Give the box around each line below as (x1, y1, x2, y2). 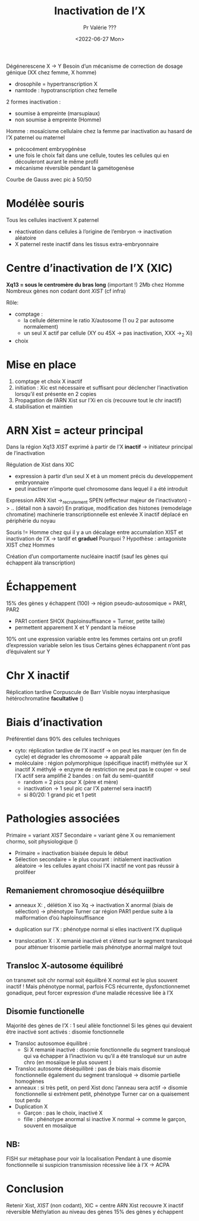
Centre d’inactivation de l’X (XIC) (6, 262, 173, 275)
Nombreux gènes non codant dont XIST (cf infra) (6, 287, 126, 294)
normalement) (23, 323, 58, 330)
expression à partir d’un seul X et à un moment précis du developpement (14, 473, 193, 480)
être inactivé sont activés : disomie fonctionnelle (6, 1028, 125, 1035)
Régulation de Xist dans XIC (6, 461, 74, 468)
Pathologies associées (6, 812, 120, 825)
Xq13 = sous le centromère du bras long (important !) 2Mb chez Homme (6, 281, 185, 288)
